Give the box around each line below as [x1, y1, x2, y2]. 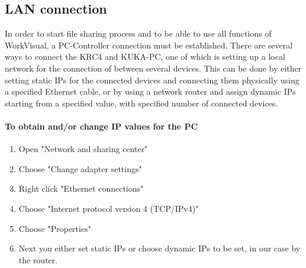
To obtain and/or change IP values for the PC [5, 120, 198, 132]
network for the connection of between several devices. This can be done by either [5, 62, 302, 74]
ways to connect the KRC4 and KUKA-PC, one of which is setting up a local [5, 50, 285, 63]
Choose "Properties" [18, 222, 91, 234]
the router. [18, 253, 58, 266]
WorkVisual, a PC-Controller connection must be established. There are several [5, 38, 293, 51]
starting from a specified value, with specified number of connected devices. [5, 96, 278, 109]
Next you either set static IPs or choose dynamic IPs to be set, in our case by [18, 242, 301, 254]
